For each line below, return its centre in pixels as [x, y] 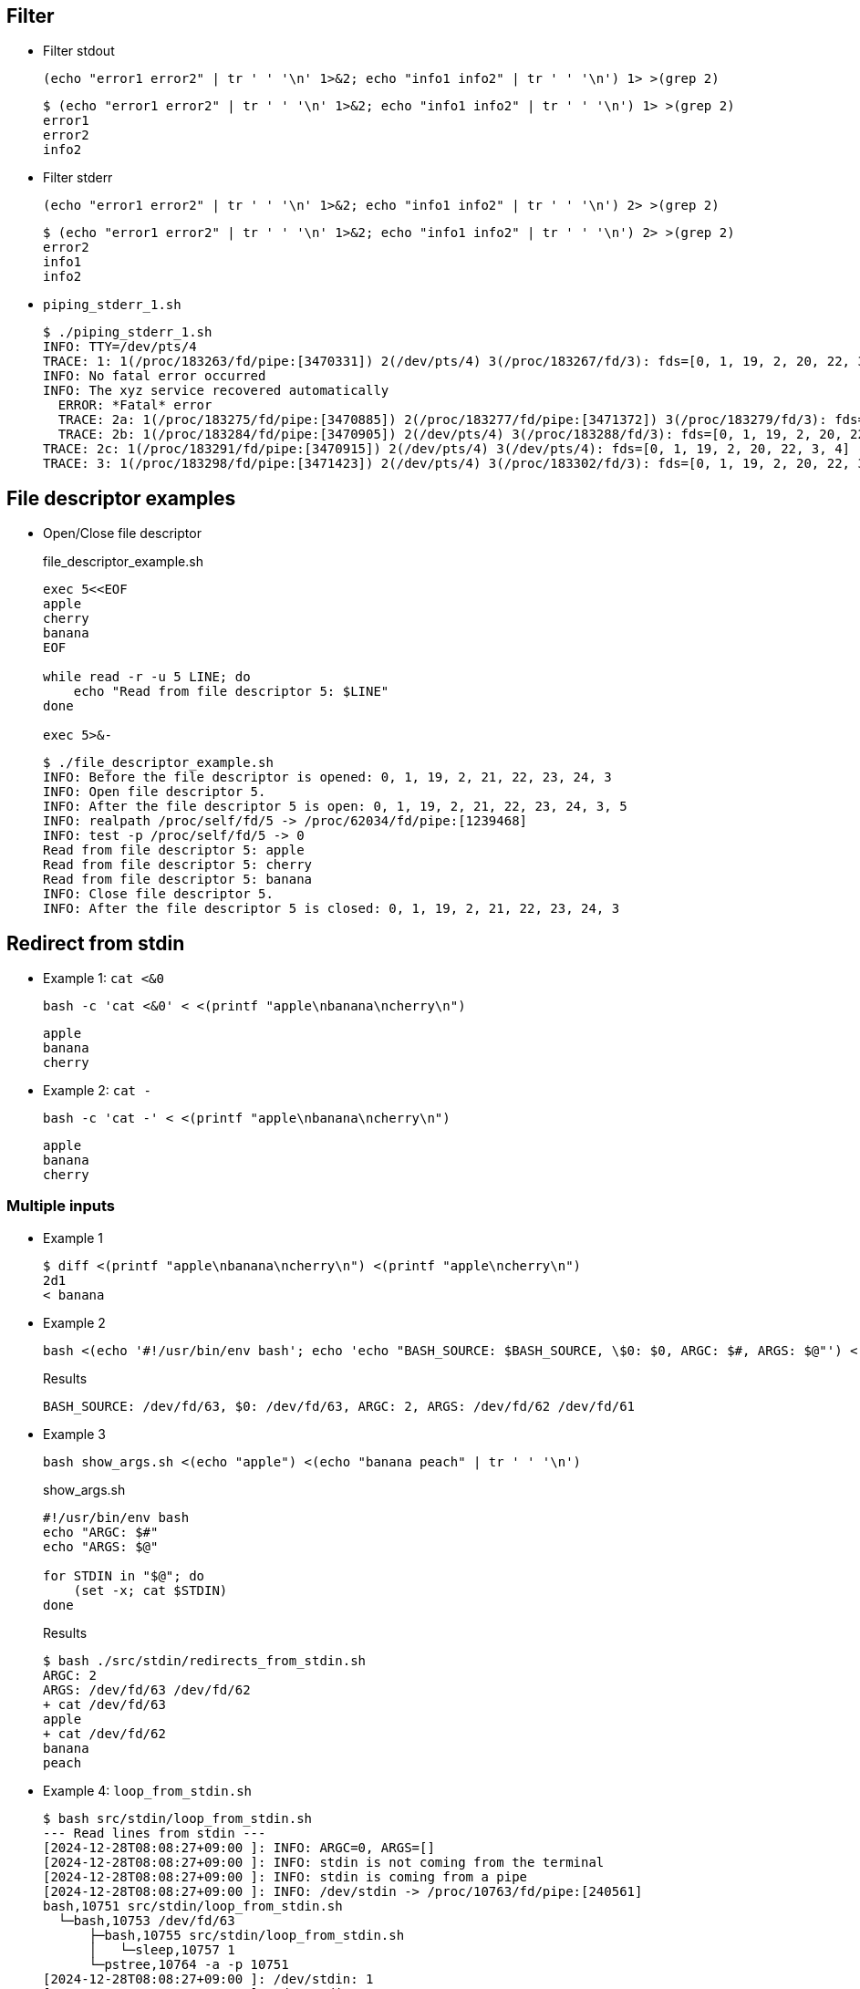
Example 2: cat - [97, 1091]
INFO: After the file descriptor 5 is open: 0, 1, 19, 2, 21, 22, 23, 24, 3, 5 [335, 807]
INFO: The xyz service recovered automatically [216, 391]
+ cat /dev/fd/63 [104, 1704]
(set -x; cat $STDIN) [150, 1590]
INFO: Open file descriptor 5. [155, 792]
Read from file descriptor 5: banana [178, 880]
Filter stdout [79, 51]
